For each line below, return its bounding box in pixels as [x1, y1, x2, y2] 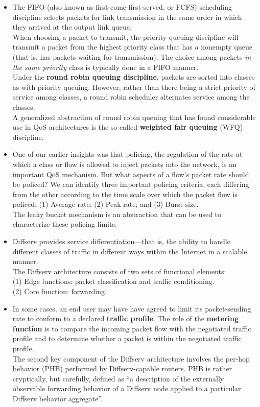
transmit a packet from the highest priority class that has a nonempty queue [12, 41, 252, 52]
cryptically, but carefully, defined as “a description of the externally [12, 373, 224, 384]
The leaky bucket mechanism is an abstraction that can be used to [12, 208, 222, 219]
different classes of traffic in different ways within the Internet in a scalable [12, 246, 247, 256]
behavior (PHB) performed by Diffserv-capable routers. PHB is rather [12, 363, 232, 374]
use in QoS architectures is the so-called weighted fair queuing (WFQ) [12, 122, 243, 132]
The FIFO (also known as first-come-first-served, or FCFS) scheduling [12, 2, 232, 12]
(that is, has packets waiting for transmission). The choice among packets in [12, 51, 251, 62]
